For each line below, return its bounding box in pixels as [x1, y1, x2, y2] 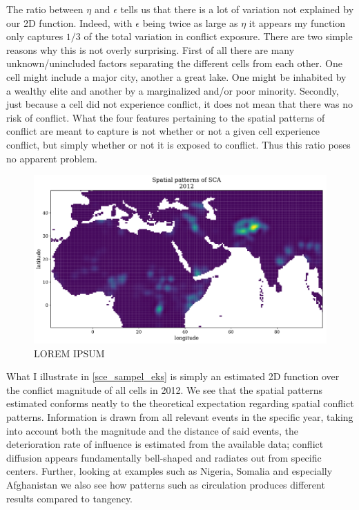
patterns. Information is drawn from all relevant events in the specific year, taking [6, 409, 353, 424]
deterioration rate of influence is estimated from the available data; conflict [6, 437, 324, 451]
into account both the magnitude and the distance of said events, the [6, 423, 298, 437]
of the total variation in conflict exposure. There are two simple [84, 29, 353, 44]
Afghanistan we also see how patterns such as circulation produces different [6, 477, 325, 491]
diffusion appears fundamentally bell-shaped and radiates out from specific [6, 450, 322, 464]
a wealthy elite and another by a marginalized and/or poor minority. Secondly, [6, 83, 339, 97]
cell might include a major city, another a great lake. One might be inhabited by [6, 69, 347, 84]
